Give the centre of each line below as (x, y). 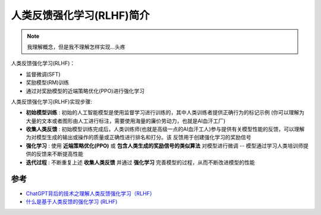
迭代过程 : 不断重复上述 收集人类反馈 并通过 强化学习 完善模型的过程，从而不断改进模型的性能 (140, 162)
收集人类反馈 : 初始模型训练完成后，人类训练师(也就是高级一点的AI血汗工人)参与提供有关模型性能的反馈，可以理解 (165, 129)
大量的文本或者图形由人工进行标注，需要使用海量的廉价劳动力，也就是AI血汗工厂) (126, 121)
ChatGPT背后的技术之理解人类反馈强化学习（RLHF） (90, 193)
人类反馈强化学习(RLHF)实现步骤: (51, 101)
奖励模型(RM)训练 (48, 82)
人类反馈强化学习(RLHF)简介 (80, 15)
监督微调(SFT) (43, 74)
